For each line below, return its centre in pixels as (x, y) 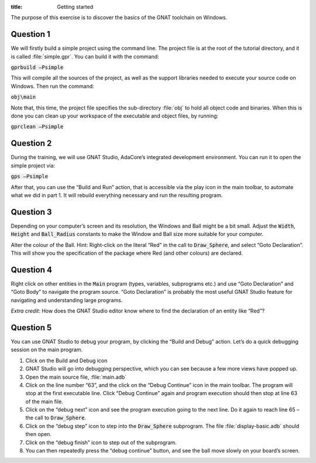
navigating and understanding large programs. (67, 300)
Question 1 (31, 34)
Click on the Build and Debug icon (66, 361)
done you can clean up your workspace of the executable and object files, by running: (115, 116)
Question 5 (31, 327)
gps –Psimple (30, 176)
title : (17, 7)
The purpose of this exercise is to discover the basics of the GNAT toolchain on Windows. (119, 18)
